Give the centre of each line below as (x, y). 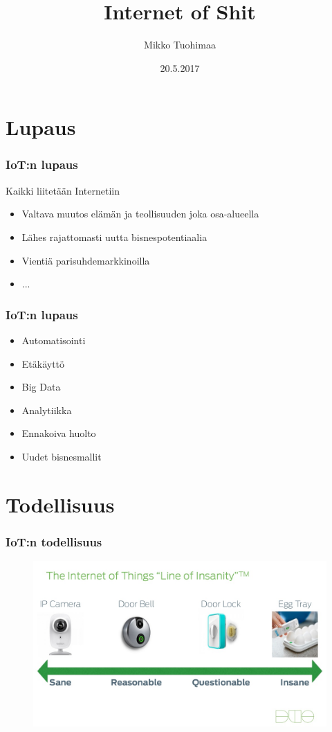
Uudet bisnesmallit (62, 456)
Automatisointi (54, 340)
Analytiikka (47, 410)
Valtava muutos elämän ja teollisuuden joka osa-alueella (140, 214)
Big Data (41, 387)
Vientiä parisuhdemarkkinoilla (86, 260)
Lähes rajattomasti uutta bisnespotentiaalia (114, 236)
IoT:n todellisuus (54, 541)
